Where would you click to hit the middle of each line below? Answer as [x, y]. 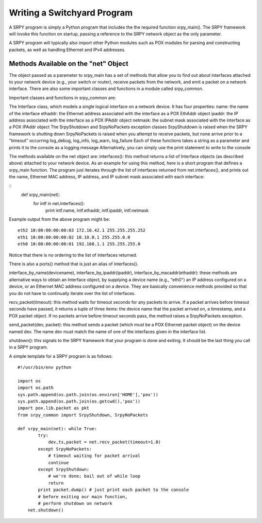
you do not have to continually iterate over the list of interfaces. [72, 293]
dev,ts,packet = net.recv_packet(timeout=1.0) [105, 442]
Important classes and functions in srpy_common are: [63, 98]
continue [58, 462]
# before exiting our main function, [83, 497]
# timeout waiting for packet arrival [94, 456]
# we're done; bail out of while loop [94, 476]
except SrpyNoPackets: [65, 449]
